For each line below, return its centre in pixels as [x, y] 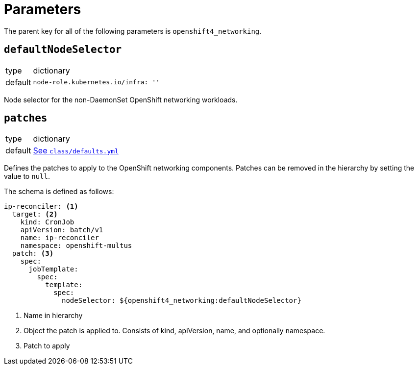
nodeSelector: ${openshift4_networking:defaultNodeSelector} [182, 301]
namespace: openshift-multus [76, 246]
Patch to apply [47, 346]
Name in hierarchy [53, 316]
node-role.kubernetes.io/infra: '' [96, 82]
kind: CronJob [47, 222]
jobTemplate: [53, 269]
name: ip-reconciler [60, 238]
